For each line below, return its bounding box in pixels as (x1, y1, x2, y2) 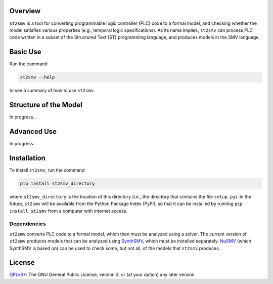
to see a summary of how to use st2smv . (9, 88, 96, 94)
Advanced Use (9, 127, 57, 136)
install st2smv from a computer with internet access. (9, 208, 128, 214)
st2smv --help (20, 74, 55, 80)
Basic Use (9, 48, 41, 56)
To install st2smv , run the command (9, 167, 85, 173)
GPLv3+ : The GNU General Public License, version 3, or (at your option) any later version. (9, 271, 196, 278)
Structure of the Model (9, 100, 83, 109)
